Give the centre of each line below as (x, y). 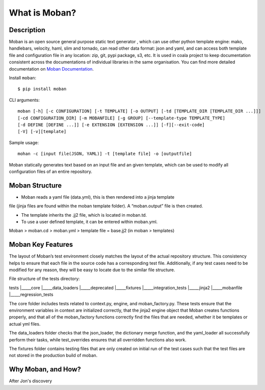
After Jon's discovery (30, 381)
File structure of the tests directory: (44, 279)
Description (27, 30)
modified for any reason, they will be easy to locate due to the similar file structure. (92, 270)
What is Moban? (43, 13)
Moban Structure (35, 185)
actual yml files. (25, 324)
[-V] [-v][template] (42, 132)
